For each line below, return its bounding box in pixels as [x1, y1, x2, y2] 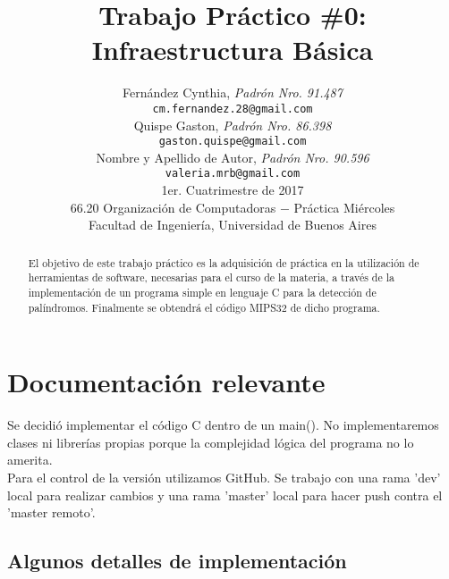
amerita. [7, 450, 53, 469]
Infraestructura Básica [91, 31, 374, 68]
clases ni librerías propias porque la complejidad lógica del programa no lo [7, 432, 414, 451]
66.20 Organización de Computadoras [70, 197, 276, 216]
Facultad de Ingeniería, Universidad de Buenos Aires [89, 215, 377, 234]
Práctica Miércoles [293, 197, 395, 216]
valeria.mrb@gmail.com [165, 167, 301, 180]
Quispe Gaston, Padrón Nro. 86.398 [133, 115, 332, 134]
